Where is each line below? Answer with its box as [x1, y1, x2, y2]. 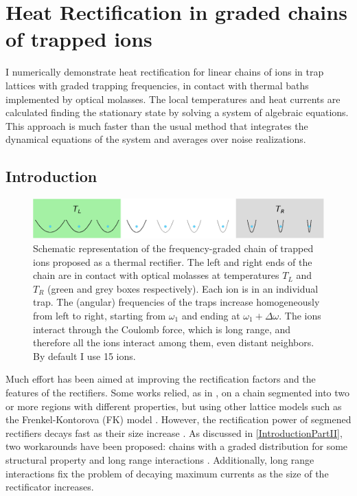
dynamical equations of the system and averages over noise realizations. [5, 132, 306, 146]
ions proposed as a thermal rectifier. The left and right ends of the [33, 254, 312, 269]
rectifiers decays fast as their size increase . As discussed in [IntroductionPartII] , [5, 425, 343, 440]
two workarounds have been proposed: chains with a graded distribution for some [5, 439, 348, 453]
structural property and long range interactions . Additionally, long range [5, 452, 314, 466]
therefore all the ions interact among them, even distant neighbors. [33, 335, 314, 350]
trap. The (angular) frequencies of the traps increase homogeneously [33, 295, 320, 309]
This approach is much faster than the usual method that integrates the [5, 118, 308, 133]
